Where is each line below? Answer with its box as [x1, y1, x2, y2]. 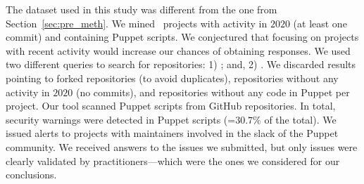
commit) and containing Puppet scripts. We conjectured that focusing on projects [6, 29, 359, 44]
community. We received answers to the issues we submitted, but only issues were [6, 139, 358, 154]
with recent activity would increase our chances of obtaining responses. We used [6, 43, 351, 58]
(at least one [293, 15, 347, 30]
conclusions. [6, 167, 57, 182]
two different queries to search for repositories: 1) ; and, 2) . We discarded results [6, 57, 356, 72]
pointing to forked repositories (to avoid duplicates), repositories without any [6, 70, 339, 85]
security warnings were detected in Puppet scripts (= [6, 112, 236, 126]
